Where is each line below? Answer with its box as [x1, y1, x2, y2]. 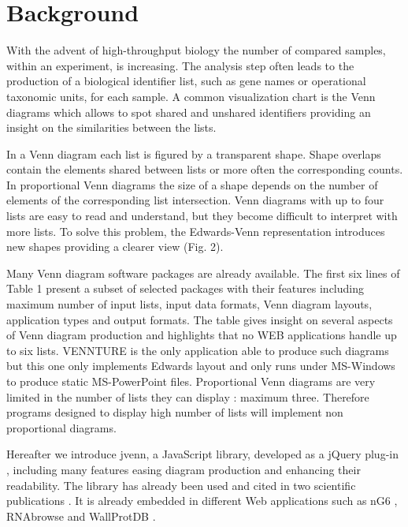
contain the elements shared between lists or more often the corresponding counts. [6, 161, 403, 178]
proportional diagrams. [6, 419, 117, 435]
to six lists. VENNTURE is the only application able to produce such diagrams [6, 342, 389, 358]
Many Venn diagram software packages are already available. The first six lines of [6, 264, 400, 281]
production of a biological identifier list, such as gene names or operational [6, 73, 366, 89]
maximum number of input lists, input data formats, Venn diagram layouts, [6, 296, 373, 312]
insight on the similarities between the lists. [6, 119, 217, 136]
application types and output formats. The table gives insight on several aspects [6, 311, 393, 327]
